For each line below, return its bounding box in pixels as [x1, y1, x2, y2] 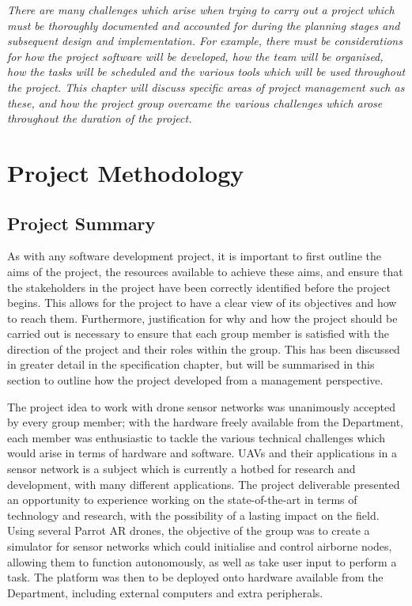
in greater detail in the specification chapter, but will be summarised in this [7, 356, 375, 373]
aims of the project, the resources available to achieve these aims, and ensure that [7, 263, 403, 279]
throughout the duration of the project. [7, 110, 192, 127]
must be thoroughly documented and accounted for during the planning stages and [7, 17, 400, 33]
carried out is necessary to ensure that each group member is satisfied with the [7, 325, 389, 342]
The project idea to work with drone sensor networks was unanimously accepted [7, 398, 395, 415]
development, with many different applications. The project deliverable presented [7, 475, 400, 492]
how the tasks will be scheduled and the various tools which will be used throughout [7, 63, 406, 80]
